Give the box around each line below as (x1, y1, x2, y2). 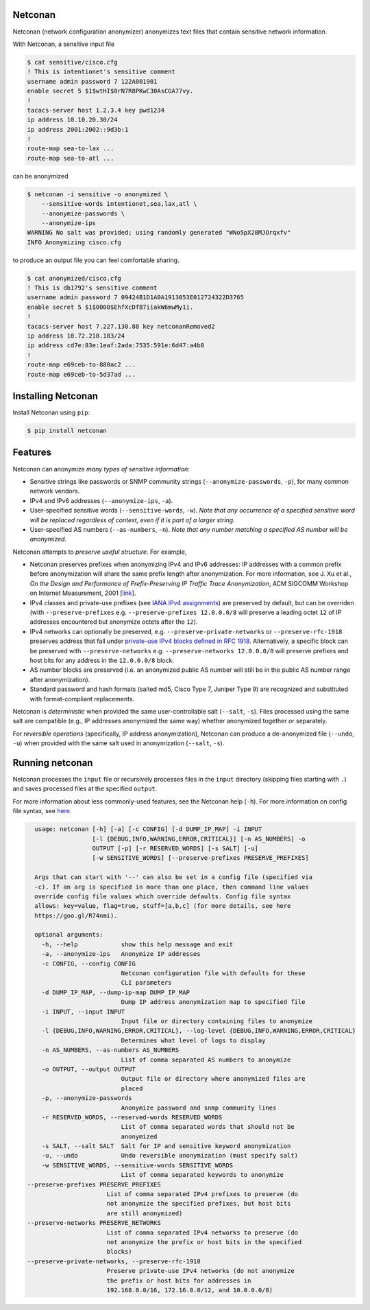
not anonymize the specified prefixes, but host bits (106, 1200, 291, 1208)
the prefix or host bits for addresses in (106, 1276, 251, 1285)
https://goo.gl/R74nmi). (34, 911, 118, 920)
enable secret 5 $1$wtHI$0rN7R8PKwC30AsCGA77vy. (27, 87, 194, 95)
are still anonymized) (106, 1209, 183, 1217)
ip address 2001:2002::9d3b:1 (27, 126, 129, 133)
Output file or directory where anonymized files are (121, 1075, 306, 1083)
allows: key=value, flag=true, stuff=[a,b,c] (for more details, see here (34, 902, 291, 910)
